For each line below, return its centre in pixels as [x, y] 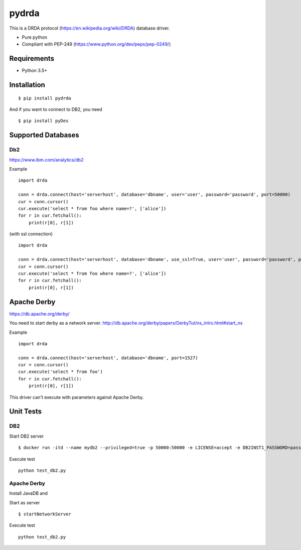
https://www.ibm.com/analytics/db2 [46, 160]
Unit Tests [26, 411]
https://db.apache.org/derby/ [39, 314]
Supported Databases [44, 135]
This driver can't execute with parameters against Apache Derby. [77, 397]
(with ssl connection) [31, 234]
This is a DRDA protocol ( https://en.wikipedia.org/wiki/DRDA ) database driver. [90, 28]
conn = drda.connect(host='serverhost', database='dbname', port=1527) [108, 358]
